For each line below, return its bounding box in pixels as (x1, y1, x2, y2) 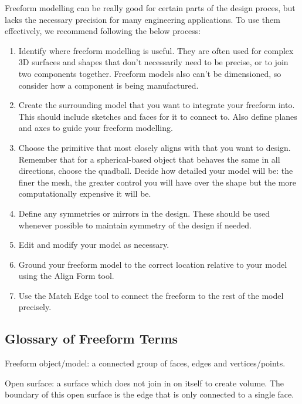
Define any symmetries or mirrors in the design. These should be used (18, 207, 270, 219)
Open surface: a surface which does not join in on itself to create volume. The (5, 376, 284, 389)
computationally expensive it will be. (18, 187, 151, 200)
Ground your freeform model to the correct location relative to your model (18, 258, 287, 270)
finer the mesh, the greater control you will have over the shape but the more (18, 176, 297, 188)
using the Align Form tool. (18, 270, 114, 282)
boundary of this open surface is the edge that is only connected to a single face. (5, 388, 294, 400)
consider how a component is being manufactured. (18, 79, 199, 91)
